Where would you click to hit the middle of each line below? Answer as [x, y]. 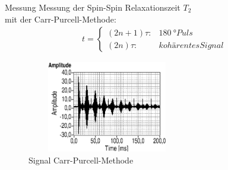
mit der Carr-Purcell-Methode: [61, 19]
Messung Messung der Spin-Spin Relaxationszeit [93, 7]
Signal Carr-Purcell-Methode [81, 160]
